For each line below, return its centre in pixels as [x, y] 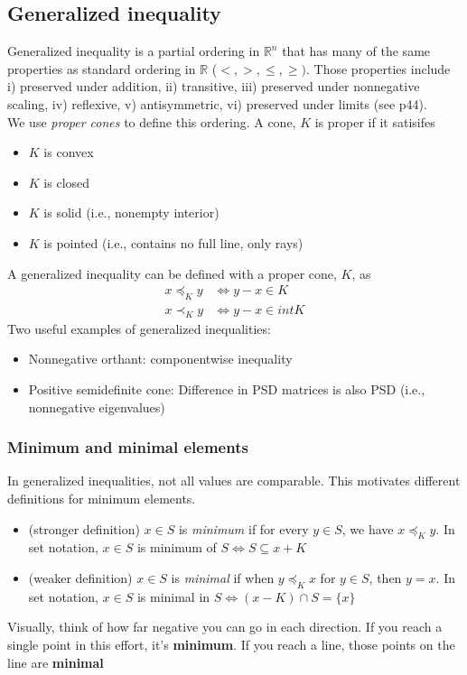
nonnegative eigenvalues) [97, 407]
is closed [67, 182]
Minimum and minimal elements [128, 447]
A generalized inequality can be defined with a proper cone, [172, 273]
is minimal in [173, 596]
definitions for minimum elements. [102, 498]
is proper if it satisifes [375, 121]
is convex [69, 152]
